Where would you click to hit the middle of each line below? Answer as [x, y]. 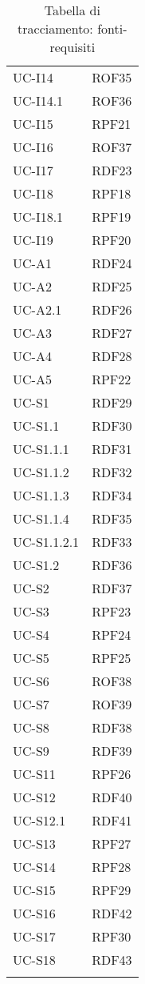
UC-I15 [33, 124]
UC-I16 [33, 147]
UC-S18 [34, 960]
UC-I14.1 [38, 100]
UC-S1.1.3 [41, 495]
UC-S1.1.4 [41, 518]
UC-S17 [34, 936]
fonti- [112, 28]
